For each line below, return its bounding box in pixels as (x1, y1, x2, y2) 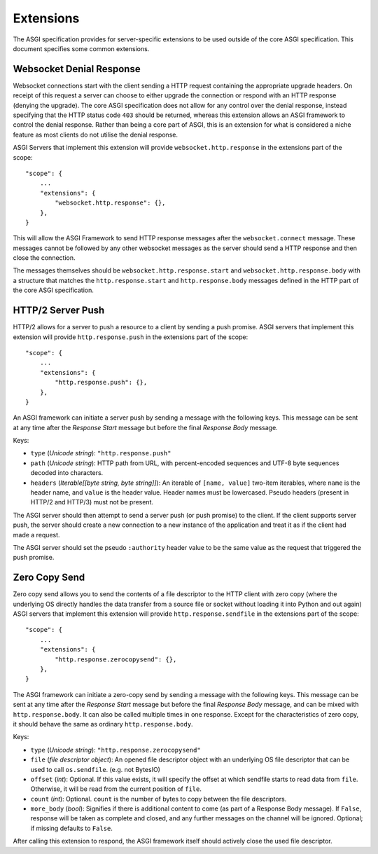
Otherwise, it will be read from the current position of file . (30, 785, 202, 793)
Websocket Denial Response (13, 63, 141, 75)
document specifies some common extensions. (13, 44, 150, 53)
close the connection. (13, 254, 76, 262)
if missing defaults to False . (30, 824, 113, 832)
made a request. (13, 530, 60, 539)
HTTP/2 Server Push (13, 305, 105, 317)
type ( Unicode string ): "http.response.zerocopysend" (30, 745, 201, 754)
